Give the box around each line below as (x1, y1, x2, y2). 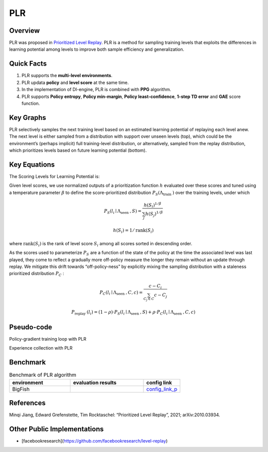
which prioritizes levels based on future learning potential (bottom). (9, 147, 147, 153)
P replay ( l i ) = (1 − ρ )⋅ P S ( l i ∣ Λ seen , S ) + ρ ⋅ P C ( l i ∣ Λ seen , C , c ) (71, 309, 196, 316)
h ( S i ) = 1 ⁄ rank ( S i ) (113, 228, 154, 235)
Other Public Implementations (9, 425, 104, 433)
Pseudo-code (9, 323, 52, 331)
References (9, 399, 46, 407)
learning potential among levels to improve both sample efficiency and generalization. (9, 46, 185, 52)
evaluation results (73, 379, 117, 386)
